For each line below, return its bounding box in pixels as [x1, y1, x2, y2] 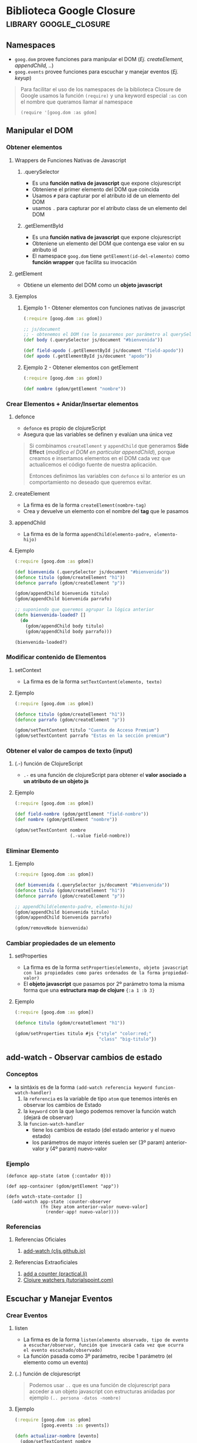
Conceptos [6, 1070, 39, 1078]
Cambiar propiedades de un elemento [6, 939, 116, 947]
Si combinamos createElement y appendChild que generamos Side [29, 442, 189, 449]
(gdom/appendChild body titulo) [25, 623, 104, 629]
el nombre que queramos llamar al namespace [20, 98, 133, 105]
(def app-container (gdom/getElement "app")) [6, 1183, 119, 1189]
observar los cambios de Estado [23, 1101, 101, 1108]
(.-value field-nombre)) [70, 833, 131, 839]
